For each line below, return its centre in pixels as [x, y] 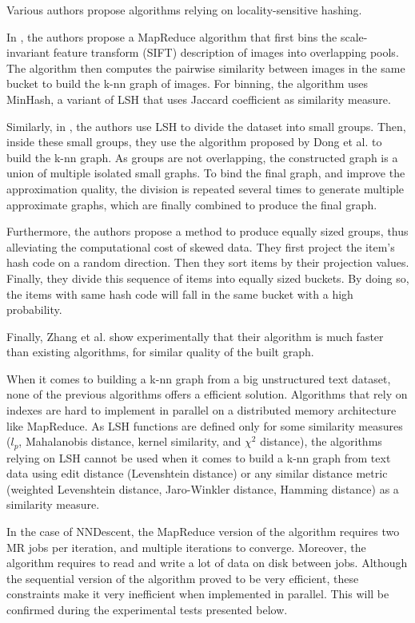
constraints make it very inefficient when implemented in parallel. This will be [198, 594]
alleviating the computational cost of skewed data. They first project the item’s [201, 246]
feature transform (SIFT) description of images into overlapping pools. [226, 52]
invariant [28, 52]
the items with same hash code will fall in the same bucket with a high [180, 294]
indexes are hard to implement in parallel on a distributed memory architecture [202, 410]
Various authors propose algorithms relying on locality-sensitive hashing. [184, 10]
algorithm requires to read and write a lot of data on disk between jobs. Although [207, 563]
